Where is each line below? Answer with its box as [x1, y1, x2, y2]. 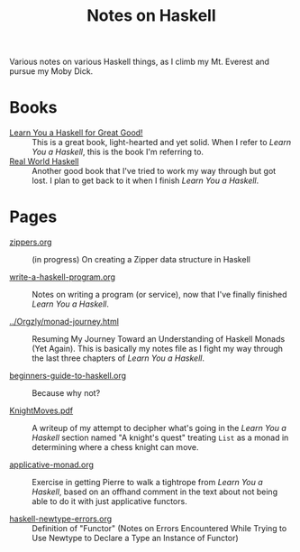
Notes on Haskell [86, 5, 216, 26]
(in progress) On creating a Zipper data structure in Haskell [32, 254, 250, 265]
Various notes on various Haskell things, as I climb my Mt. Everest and [9, 56, 270, 68]
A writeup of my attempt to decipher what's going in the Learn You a [32, 423, 286, 434]
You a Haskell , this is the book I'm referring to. [32, 146, 205, 158]
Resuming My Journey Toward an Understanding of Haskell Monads [32, 334, 286, 345]
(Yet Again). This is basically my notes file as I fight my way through [32, 344, 284, 354]
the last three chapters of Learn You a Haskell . [32, 353, 205, 363]
